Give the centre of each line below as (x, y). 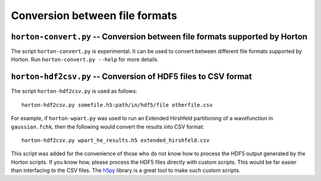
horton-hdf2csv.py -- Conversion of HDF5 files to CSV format (131, 77)
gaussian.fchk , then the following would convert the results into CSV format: (108, 127)
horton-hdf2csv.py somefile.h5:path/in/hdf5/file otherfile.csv (117, 105)
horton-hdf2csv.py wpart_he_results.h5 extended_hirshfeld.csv (116, 140)
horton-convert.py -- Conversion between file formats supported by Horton (159, 37)
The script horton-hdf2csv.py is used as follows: (74, 91)
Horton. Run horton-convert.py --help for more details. (85, 60)
